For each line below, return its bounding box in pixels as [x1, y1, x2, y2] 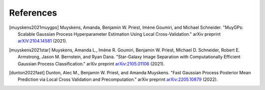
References [9, 7, 57, 18]
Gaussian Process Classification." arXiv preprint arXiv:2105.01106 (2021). [18, 61, 165, 67]
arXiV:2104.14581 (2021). [18, 38, 67, 44]
